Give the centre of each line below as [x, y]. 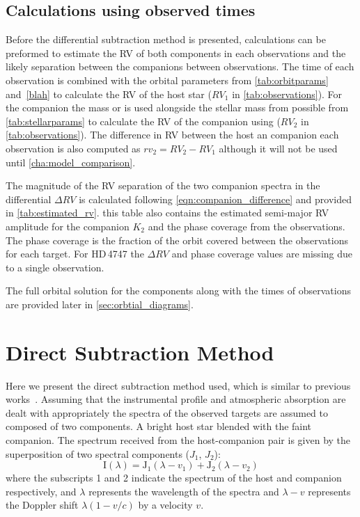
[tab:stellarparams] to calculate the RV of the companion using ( [143, 121]
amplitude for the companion [68, 226]
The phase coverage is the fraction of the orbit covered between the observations [177, 240]
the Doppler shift [42, 505]
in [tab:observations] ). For [287, 94]
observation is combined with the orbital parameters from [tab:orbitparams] [167, 80]
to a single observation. [55, 267]
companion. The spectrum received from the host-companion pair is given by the [178, 439]
